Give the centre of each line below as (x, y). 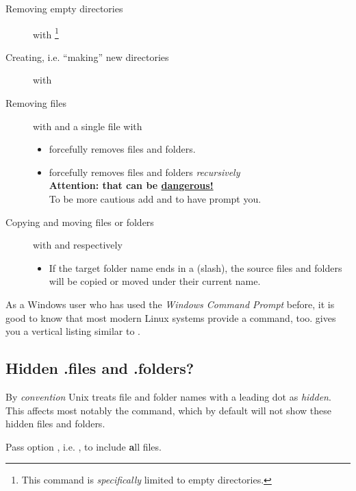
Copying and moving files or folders (80, 222)
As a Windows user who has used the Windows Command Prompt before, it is (170, 304)
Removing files (36, 103)
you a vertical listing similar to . (73, 331)
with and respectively (78, 245)
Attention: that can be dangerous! (131, 185)
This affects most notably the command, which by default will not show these (168, 410)
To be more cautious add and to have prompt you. (155, 199)
